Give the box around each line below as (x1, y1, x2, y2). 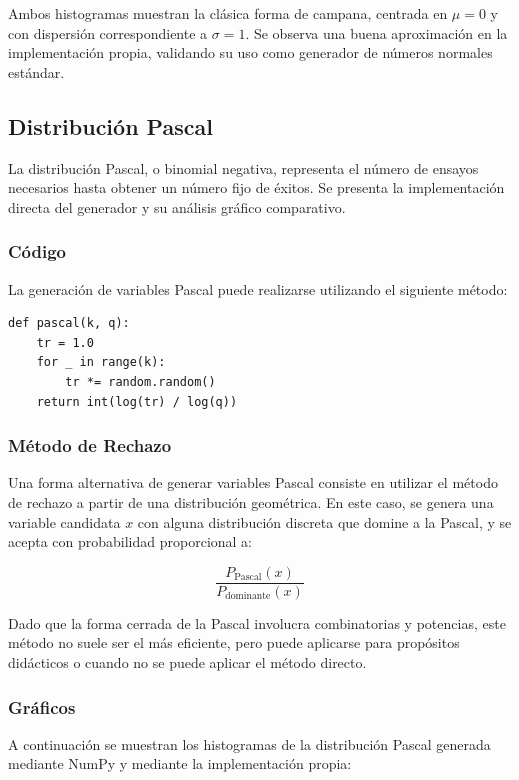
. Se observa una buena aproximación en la (245, 22, 508, 43)
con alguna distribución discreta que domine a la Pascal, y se (137, 511, 512, 532)
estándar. (8, 61, 65, 82)
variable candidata (8, 511, 121, 532)
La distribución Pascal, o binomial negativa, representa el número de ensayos (8, 157, 479, 178)
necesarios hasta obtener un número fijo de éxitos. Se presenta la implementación (8, 177, 505, 198)
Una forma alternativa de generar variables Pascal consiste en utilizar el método (8, 472, 498, 493)
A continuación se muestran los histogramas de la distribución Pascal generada (8, 733, 491, 754)
